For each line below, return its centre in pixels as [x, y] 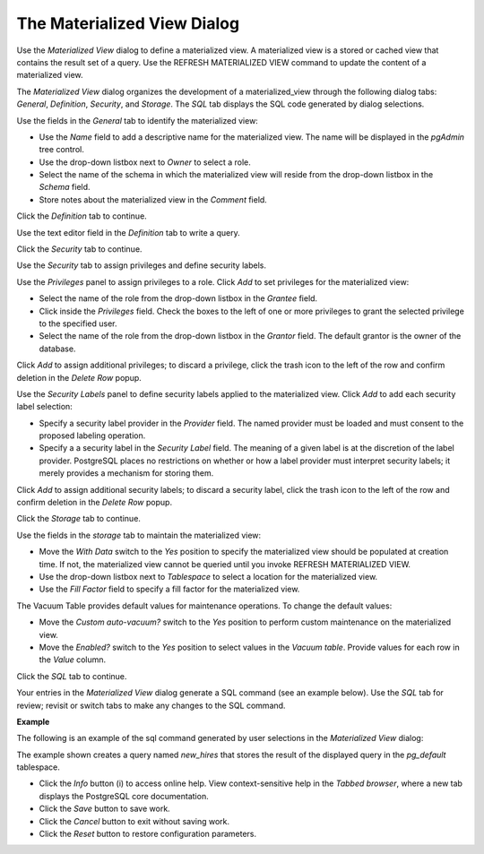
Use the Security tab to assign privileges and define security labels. [141, 265]
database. [57, 349]
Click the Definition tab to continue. [82, 216]
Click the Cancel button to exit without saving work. [134, 821]
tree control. [61, 150]
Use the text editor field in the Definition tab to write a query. [129, 232]
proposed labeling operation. [92, 436]
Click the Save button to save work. [104, 809]
